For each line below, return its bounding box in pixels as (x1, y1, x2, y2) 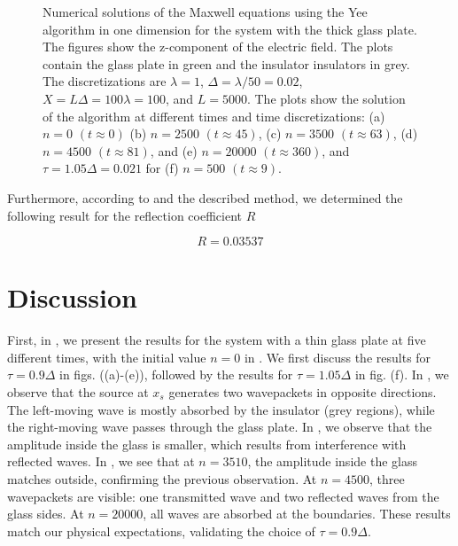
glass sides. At (7, 504, 84, 523)
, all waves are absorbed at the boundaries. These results (143, 504, 451, 523)
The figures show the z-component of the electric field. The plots (43, 37, 393, 56)
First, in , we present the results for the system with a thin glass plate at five (7, 331, 426, 349)
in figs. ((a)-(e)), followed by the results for (59, 365, 293, 384)
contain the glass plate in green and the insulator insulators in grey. (43, 54, 410, 73)
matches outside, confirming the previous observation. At (7, 470, 317, 487)
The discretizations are (43, 72, 167, 90)
